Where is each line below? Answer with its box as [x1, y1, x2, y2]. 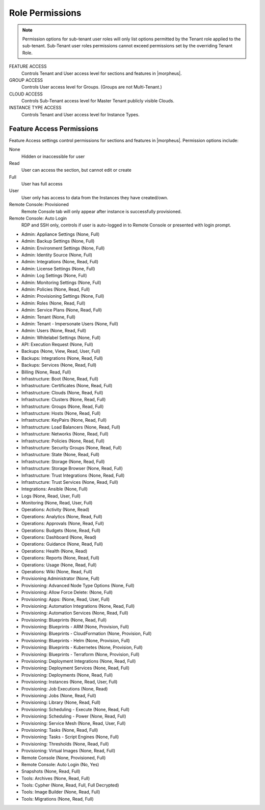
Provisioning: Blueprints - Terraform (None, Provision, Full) [21, 651, 140, 657]
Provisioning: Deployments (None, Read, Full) [21, 672, 113, 678]
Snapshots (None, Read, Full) [21, 768, 80, 775]
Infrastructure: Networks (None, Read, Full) [21, 431, 109, 437]
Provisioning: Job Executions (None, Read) [21, 685, 108, 691]
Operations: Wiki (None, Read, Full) [21, 568, 93, 574]
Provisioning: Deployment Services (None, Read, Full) [21, 665, 130, 671]
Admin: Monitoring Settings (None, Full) [21, 280, 102, 285]
